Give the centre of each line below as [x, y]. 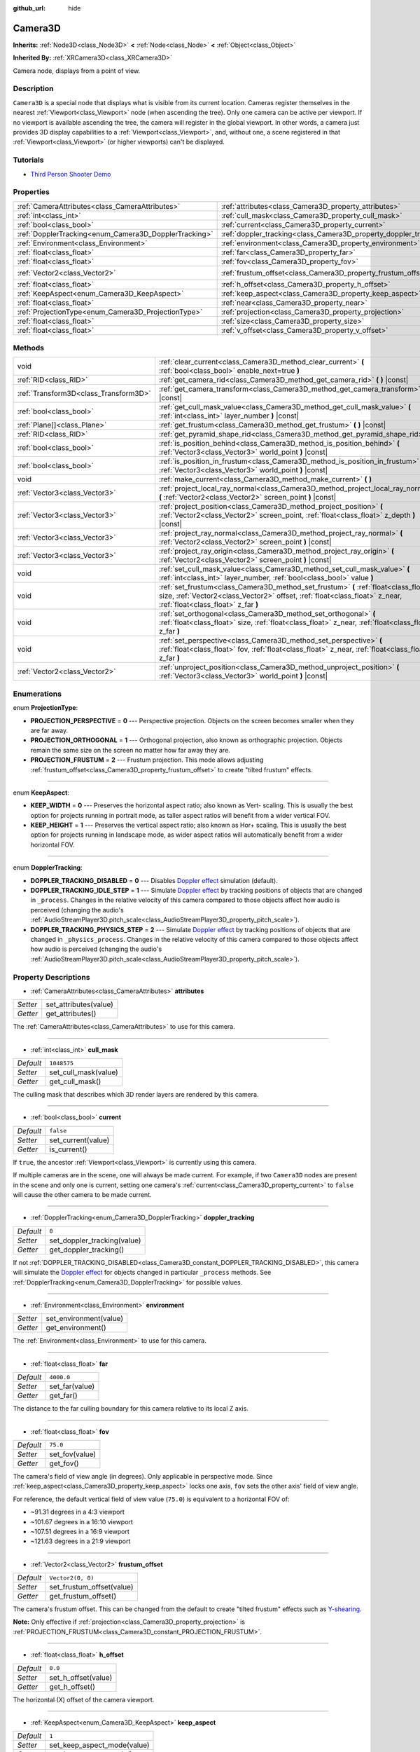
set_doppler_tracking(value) [95, 1240]
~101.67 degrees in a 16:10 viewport [82, 1521]
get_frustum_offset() [83, 1596]
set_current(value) [79, 1140]
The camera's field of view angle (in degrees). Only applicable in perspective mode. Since [143, 1476]
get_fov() [64, 1463]
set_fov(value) [73, 1454]
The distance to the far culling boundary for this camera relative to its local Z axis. [131, 1409]
